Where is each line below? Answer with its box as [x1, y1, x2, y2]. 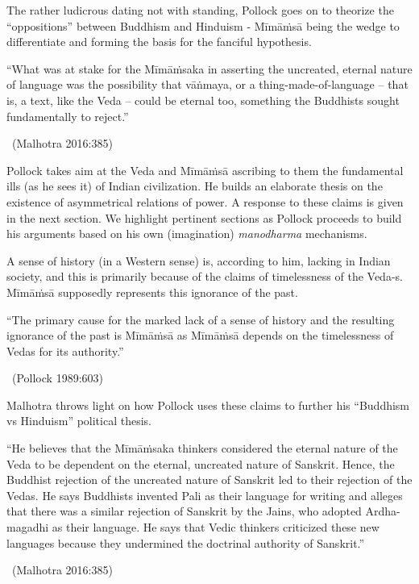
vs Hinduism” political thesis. [6, 412, 151, 429]
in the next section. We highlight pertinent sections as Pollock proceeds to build [6, 209, 402, 226]
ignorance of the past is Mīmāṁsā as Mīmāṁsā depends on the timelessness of [6, 327, 394, 344]
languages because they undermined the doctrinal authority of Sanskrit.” [6, 534, 365, 551]
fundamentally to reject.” [6, 107, 129, 124]
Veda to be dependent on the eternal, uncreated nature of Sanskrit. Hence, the [6, 455, 395, 472]
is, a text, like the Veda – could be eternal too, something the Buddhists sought [6, 91, 400, 108]
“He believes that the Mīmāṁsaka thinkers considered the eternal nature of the [6, 440, 398, 457]
